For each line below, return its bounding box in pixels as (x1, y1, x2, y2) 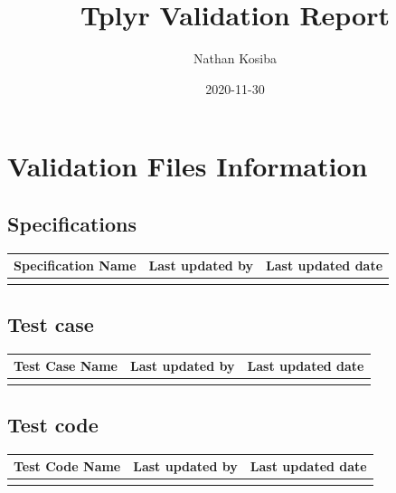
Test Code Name (14, 457, 121, 476)
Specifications (7, 209, 137, 237)
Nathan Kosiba (193, 49, 277, 68)
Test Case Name (14, 356, 118, 375)
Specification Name (14, 256, 137, 275)
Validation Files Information (7, 147, 368, 185)
